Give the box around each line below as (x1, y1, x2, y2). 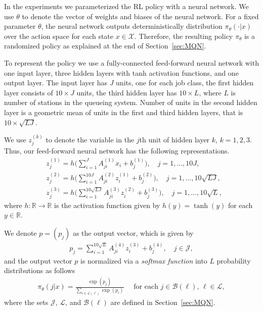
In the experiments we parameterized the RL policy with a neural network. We (4, 1, 249, 11)
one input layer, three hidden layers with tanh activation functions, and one (4, 67, 239, 78)
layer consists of (4, 87, 53, 97)
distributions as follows (4, 265, 75, 276)
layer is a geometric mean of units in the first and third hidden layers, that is (4, 107, 243, 117)
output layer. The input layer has (4, 77, 107, 88)
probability (216, 255, 251, 266)
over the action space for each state (4, 30, 114, 41)
